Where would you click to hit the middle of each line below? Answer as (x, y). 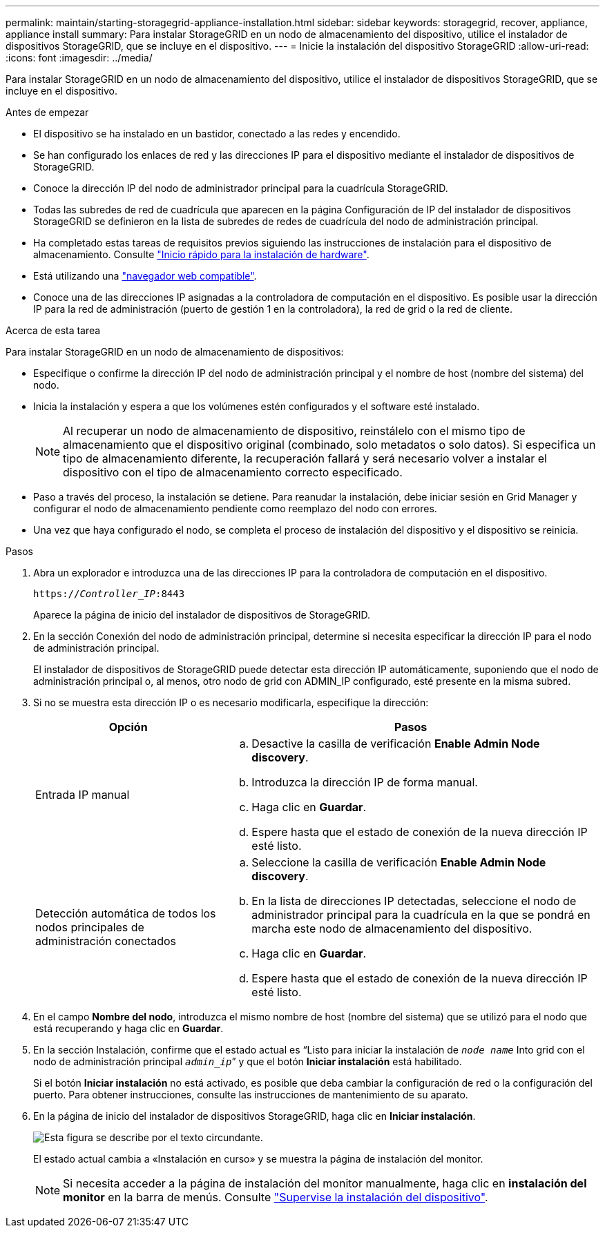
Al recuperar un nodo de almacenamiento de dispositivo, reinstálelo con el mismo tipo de (294, 431)
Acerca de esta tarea (53, 330)
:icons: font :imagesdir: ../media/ (79, 58)
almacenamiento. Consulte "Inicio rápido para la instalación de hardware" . (201, 254)
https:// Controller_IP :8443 (109, 594)
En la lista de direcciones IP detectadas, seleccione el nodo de (414, 901)
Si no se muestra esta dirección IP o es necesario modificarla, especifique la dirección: (231, 702)
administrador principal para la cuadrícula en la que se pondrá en (421, 915)
